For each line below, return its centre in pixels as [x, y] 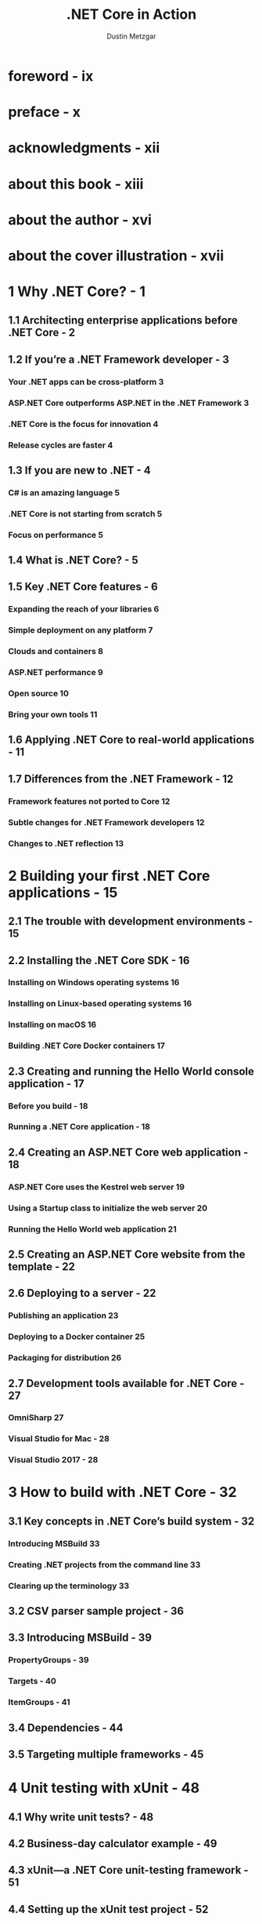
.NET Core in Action [131, 15]
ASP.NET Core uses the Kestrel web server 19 [97, 1187]
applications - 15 [63, 892]
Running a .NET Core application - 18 [79, 1126]
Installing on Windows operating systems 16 [94, 983]
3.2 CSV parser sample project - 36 [96, 1611]
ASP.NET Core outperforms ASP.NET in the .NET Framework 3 [129, 403]
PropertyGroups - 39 [48, 1660]
